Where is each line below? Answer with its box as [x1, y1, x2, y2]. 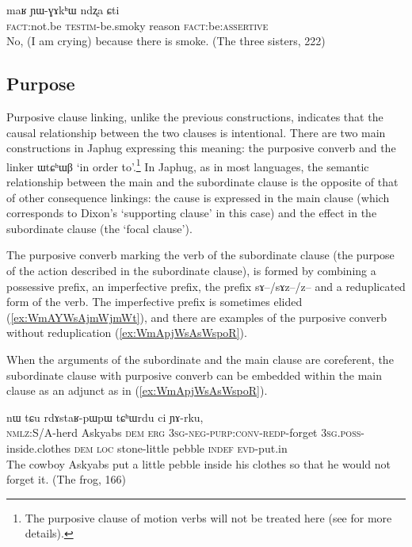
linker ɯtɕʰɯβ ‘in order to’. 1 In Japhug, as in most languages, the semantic [6, 155, 369, 174]
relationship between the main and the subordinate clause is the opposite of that [6, 174, 399, 190]
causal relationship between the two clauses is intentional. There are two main [6, 124, 386, 140]
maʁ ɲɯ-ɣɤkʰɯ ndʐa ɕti [6, 2, 120, 17]
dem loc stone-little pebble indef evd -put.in [74, 439, 288, 456]
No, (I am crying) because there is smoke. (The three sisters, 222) [6, 33, 326, 49]
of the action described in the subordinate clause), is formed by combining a [6, 262, 376, 278]
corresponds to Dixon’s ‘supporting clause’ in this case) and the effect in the [6, 205, 377, 221]
